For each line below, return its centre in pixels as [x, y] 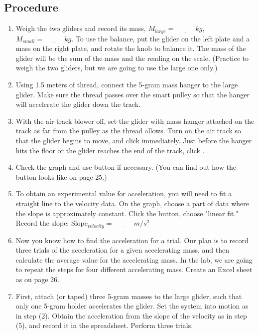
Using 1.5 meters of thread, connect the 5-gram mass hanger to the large [127, 85]
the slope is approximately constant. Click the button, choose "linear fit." [127, 213]
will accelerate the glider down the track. [78, 104]
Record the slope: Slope [52, 223]
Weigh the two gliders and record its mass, [81, 28]
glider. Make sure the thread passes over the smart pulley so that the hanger [133, 94]
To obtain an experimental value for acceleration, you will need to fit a [124, 193]
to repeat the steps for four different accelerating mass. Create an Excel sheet [134, 269]
